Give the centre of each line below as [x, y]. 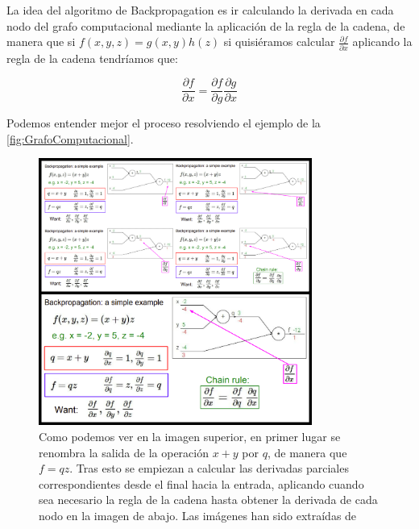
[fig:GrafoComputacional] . [70, 138]
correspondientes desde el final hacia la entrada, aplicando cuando [201, 483]
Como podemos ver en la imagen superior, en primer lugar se [190, 437]
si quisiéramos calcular [279, 42]
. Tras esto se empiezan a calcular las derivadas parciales [209, 468]
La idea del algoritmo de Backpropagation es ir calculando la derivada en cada [200, 10]
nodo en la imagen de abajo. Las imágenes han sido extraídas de [198, 516]
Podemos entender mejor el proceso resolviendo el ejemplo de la [164, 123]
